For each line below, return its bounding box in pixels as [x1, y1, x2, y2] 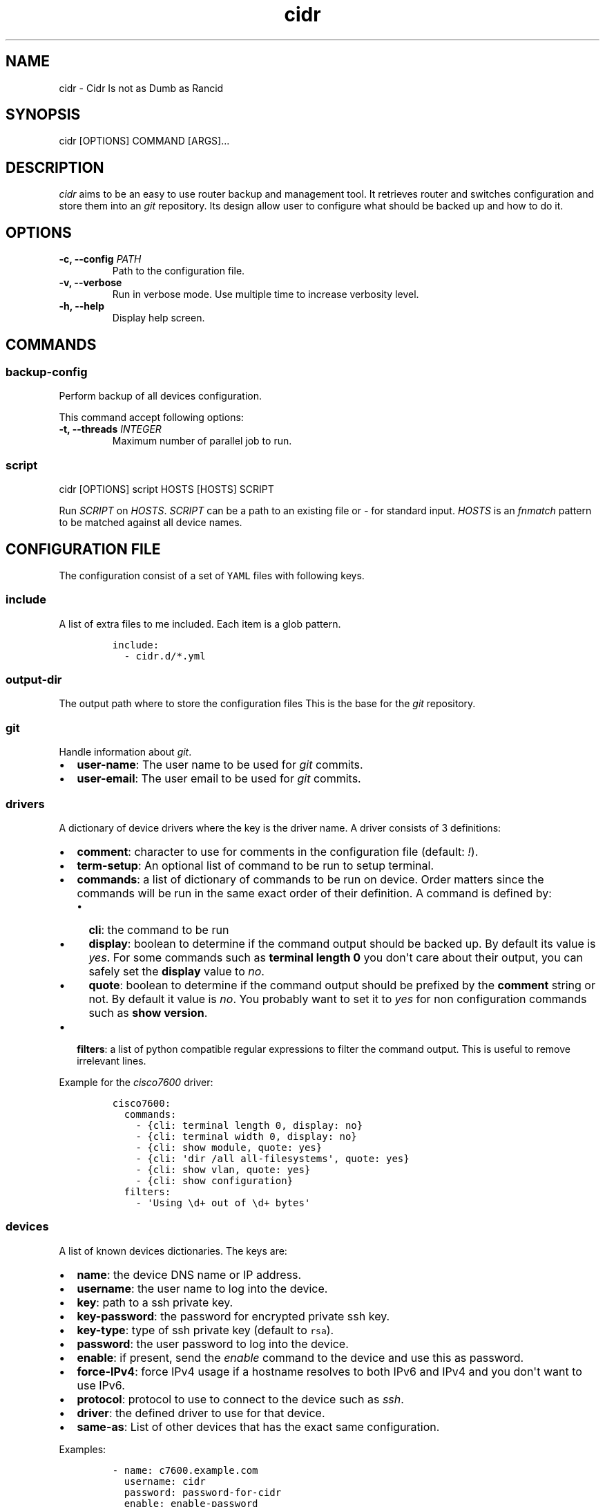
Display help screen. [112, 312, 205, 324]
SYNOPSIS [6, 106, 81, 124]
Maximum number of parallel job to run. [112, 435, 292, 447]
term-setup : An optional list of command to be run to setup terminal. [77, 858, 434, 872]
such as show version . [88, 1005, 208, 1020]
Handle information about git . [59, 746, 192, 758]
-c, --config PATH [59, 253, 142, 265]
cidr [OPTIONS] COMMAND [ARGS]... [59, 135, 230, 147]
